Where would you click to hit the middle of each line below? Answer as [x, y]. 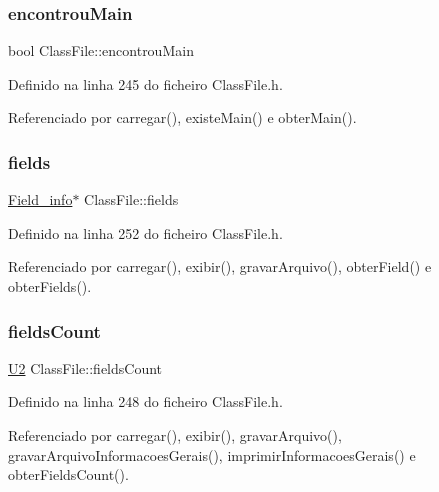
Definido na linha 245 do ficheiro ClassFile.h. [145, 83]
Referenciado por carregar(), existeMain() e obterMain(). [182, 117]
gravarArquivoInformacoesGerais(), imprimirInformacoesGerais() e [212, 454]
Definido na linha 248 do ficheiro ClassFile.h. [145, 401]
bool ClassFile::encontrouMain [101, 50]
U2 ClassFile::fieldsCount [85, 367]
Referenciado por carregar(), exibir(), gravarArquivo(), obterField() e [220, 266]
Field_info [40, 199]
